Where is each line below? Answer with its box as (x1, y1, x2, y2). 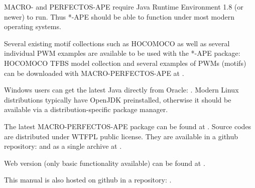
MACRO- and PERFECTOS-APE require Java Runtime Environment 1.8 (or (4, 2, 243, 12)
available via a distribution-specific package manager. (4, 104, 168, 115)
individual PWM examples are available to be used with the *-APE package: (4, 48, 240, 58)
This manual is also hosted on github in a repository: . (4, 174, 172, 185)
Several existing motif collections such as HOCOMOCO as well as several (4, 38, 230, 48)
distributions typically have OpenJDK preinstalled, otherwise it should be (4, 94, 231, 105)
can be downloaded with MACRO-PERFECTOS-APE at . (4, 67, 184, 78)
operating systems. (4, 21, 61, 32)
